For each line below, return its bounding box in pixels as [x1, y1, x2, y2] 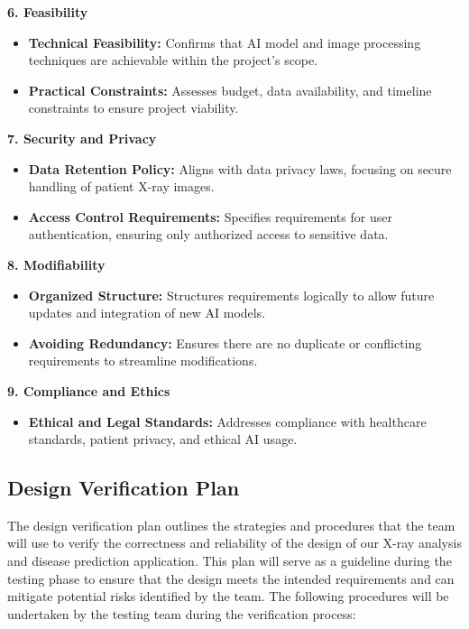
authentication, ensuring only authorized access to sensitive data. [28, 225, 389, 244]
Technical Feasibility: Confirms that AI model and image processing [28, 32, 421, 51]
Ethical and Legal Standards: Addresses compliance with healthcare [28, 412, 427, 430]
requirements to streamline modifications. [28, 351, 258, 370]
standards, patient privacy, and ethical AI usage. [28, 430, 298, 449]
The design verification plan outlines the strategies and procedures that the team [7, 515, 455, 534]
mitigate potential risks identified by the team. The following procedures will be [7, 587, 449, 606]
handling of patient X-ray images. [28, 177, 215, 196]
